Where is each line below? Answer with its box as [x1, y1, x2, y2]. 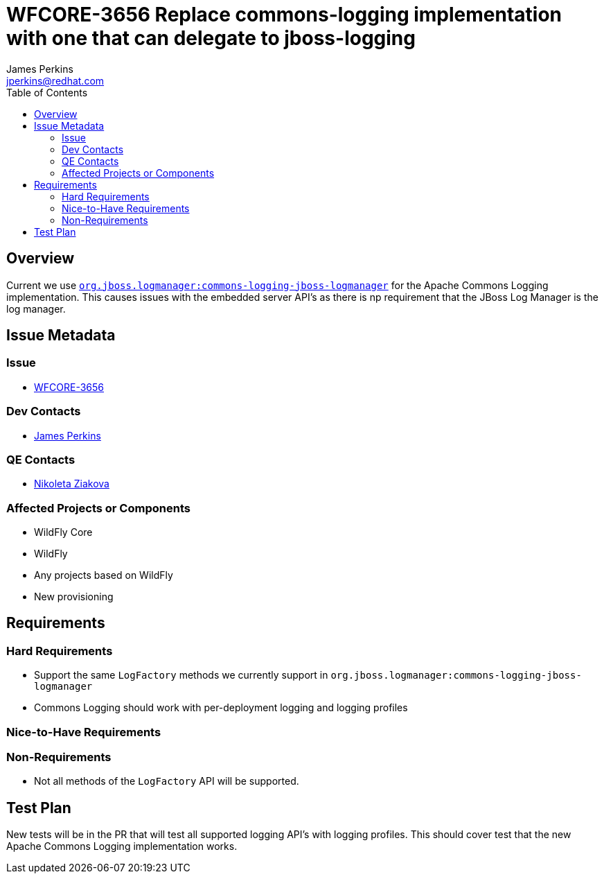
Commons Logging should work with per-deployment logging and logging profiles [34, 702, 408, 714]
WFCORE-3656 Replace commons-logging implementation [6, 3, 562, 26]
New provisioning [34, 591, 114, 603]
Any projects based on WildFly [34, 569, 173, 582]
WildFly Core [34, 526, 93, 539]
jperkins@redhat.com [6, 74, 105, 87]
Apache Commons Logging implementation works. [6, 840, 238, 853]
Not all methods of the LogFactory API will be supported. [34, 775, 299, 787]
